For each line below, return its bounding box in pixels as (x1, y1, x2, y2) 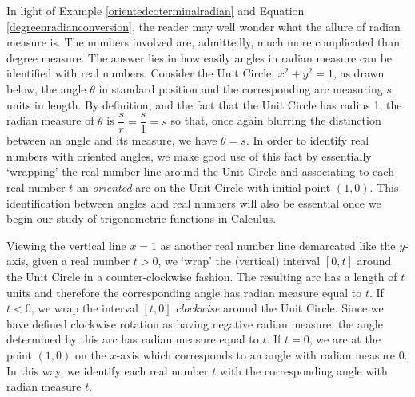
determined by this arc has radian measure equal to (6, 331, 259, 347)
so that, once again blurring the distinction (170, 112, 381, 129)
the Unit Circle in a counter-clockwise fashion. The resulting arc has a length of (6, 268, 397, 284)
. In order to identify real (245, 132, 369, 149)
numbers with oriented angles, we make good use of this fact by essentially (6, 147, 372, 164)
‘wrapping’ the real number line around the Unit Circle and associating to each (6, 163, 394, 180)
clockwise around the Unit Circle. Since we (175, 300, 384, 316)
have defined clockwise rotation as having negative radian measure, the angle (6, 315, 383, 331)
